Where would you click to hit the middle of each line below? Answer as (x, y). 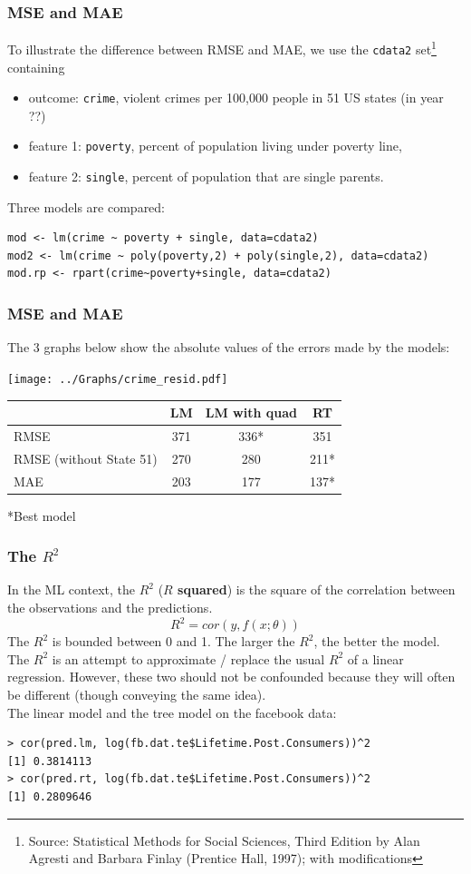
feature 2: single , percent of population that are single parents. (206, 177)
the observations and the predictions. (110, 608)
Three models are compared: (87, 206)
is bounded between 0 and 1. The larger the (173, 641)
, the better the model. (377, 641)
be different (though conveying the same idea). (137, 694)
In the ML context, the (71, 589)
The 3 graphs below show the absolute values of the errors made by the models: (229, 347)
